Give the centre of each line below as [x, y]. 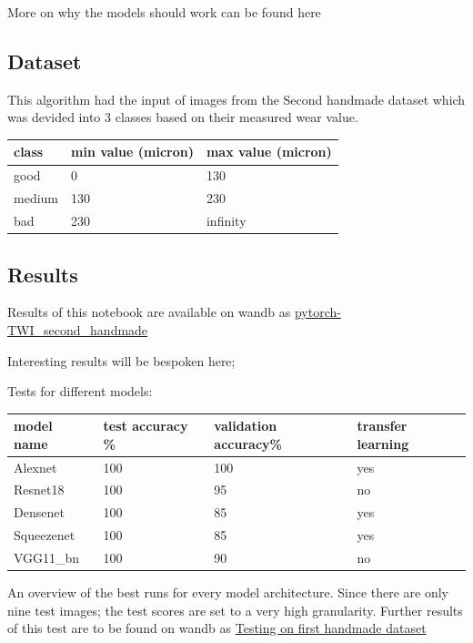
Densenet [39, 512]
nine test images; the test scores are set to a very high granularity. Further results [235, 610]
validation [246, 426]
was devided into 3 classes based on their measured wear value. [183, 117]
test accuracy [146, 426]
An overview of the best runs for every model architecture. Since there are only [228, 592]
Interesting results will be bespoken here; [121, 360]
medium [36, 198]
